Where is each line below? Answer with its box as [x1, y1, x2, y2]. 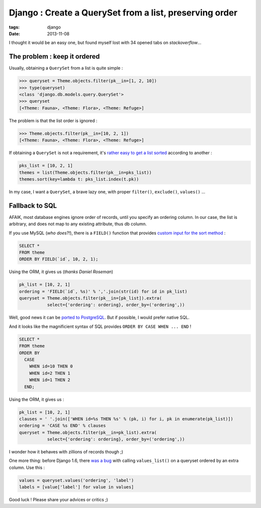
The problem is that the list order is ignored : [9, 118, 98, 123]
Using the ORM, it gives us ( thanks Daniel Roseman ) [9, 269, 114, 275]
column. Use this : [9, 464, 45, 470]
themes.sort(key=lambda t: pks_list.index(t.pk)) [19, 176, 139, 182]
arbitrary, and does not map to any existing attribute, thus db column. [9, 221, 147, 227]
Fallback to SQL [9, 201, 57, 210]
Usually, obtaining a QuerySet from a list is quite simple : [9, 65, 123, 71]
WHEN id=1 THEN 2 [29, 377, 71, 383]
